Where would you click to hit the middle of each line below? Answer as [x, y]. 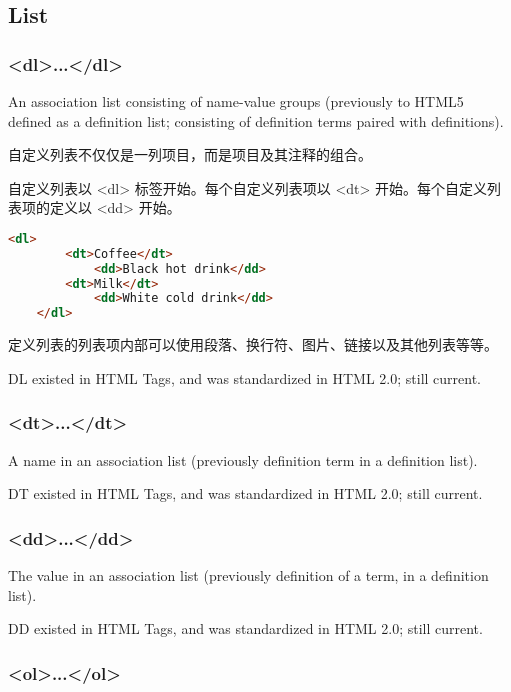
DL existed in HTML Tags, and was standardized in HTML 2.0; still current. [245, 377]
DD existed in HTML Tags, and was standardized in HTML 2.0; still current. [245, 628]
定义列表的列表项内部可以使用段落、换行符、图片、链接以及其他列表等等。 [253, 344]
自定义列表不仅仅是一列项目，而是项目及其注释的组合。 [190, 154]
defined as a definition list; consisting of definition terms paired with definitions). [256, 120]
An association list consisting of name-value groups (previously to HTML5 [236, 101]
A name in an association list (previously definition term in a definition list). [243, 459]
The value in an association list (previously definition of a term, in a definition [248, 575]
